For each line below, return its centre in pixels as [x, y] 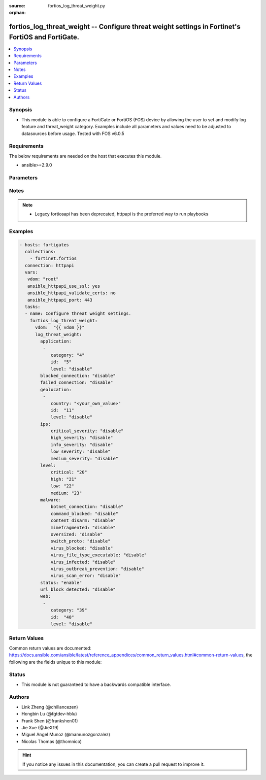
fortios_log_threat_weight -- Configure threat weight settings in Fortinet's [125, 27]
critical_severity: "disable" [87, 431]
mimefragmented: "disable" [83, 527]
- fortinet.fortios [53, 258]
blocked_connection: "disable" [78, 375]
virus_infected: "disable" [83, 562]
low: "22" [62, 486]
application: [56, 341]
